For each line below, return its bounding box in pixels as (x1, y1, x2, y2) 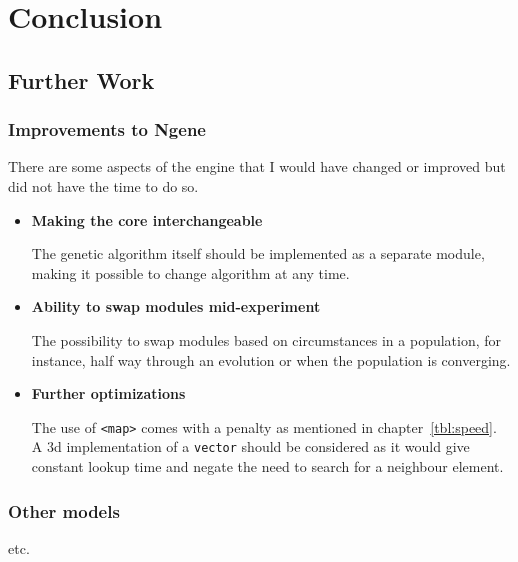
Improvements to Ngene (8, 117, 206, 142)
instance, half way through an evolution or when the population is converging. (31, 349, 511, 370)
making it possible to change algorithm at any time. (31, 262, 350, 283)
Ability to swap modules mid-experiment (31, 296, 321, 317)
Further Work (8, 64, 155, 95)
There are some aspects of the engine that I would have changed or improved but (8, 156, 506, 177)
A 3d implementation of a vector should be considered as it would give (31, 436, 470, 457)
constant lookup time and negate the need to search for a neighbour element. (31, 456, 504, 477)
